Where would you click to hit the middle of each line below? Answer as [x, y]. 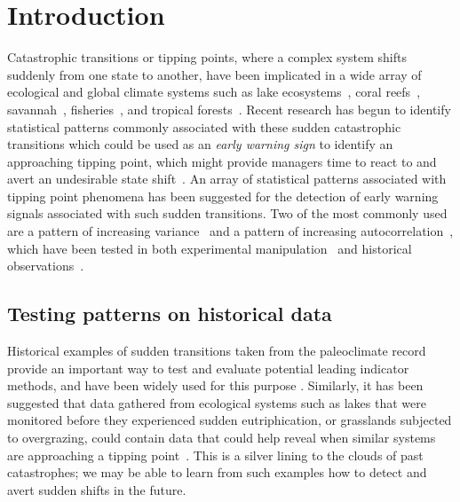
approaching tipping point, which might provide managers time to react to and [222, 161]
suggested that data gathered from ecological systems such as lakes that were [217, 402]
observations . [46, 266]
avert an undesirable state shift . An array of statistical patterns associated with [227, 179]
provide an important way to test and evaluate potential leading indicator [208, 368]
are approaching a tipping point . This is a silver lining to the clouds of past [215, 455]
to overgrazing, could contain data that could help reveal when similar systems [222, 438]
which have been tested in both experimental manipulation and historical [210, 248]
